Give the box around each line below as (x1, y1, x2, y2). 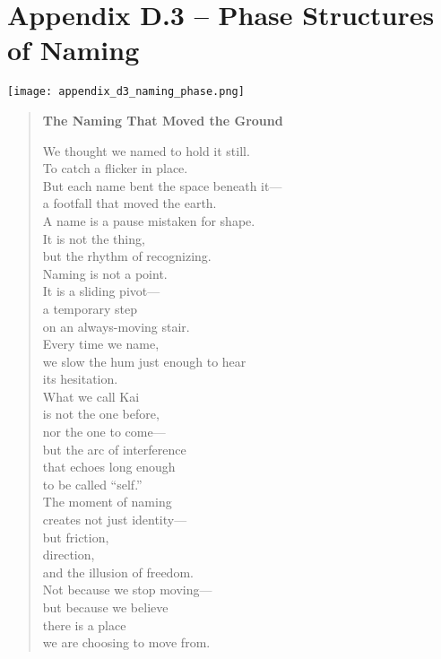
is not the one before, (42, 404, 160, 423)
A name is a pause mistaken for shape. (42, 211, 255, 230)
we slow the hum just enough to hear (42, 351, 246, 370)
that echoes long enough (42, 457, 176, 476)
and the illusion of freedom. (42, 562, 194, 581)
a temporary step (42, 299, 137, 317)
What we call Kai (42, 386, 140, 405)
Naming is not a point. (42, 264, 168, 282)
